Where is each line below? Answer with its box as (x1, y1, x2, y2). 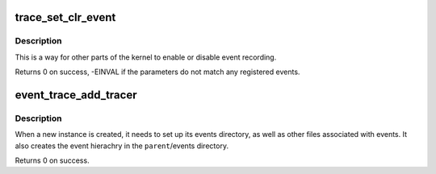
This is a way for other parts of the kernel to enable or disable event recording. (15, 52, 277, 62)
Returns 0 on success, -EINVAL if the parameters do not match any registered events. (15, 67, 300, 77)
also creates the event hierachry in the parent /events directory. (15, 141, 229, 151)
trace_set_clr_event (15, 10, 116, 24)
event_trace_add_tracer (15, 88, 137, 101)
